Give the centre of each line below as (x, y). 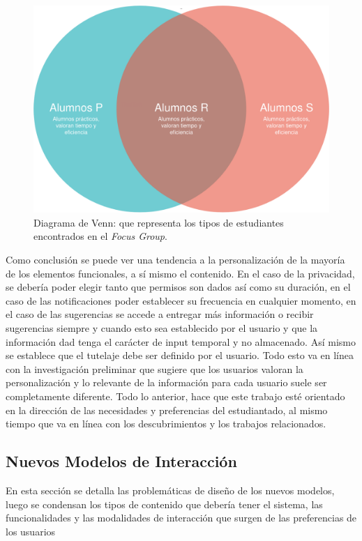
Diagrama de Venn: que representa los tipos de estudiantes (159, 222)
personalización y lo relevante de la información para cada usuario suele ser (166, 382)
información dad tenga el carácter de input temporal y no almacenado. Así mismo (181, 341)
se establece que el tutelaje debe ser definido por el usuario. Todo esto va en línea (180, 355)
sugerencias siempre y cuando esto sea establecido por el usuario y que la (162, 328)
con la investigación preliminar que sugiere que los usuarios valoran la (154, 368)
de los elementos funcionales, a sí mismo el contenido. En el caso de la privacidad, (180, 273)
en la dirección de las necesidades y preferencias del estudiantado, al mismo (167, 410)
